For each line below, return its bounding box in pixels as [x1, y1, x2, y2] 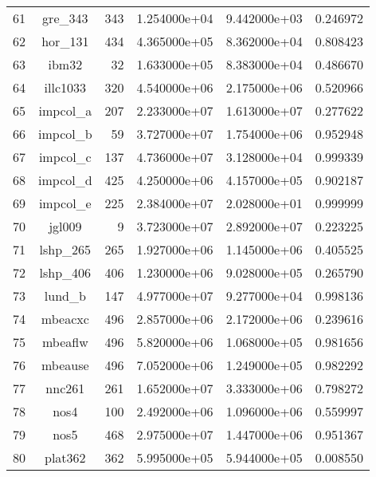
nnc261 [45, 379, 85, 397]
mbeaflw [41, 333, 88, 351]
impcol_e [38, 194, 92, 212]
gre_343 [42, 9, 88, 27]
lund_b [44, 286, 86, 305]
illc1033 [44, 78, 87, 97]
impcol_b [38, 124, 92, 143]
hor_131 [41, 32, 89, 50]
